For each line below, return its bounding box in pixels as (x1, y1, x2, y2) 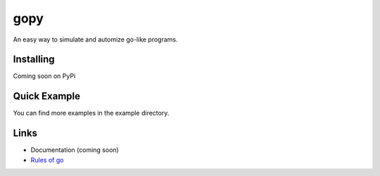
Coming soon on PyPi (13, 72, 76, 80)
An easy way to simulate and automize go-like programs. (13, 35, 179, 44)
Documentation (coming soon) (30, 146, 119, 154)
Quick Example (13, 90, 81, 102)
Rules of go (30, 156, 64, 164)
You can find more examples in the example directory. (13, 109, 170, 118)
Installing (13, 54, 56, 65)
